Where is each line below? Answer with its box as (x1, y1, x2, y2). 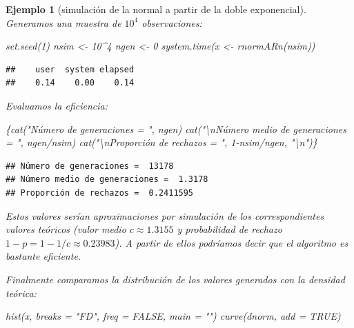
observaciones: (141, 15, 202, 30)
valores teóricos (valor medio (6, 222, 126, 236)
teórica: (6, 285, 37, 300)
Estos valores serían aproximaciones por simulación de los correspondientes (6, 208, 324, 223)
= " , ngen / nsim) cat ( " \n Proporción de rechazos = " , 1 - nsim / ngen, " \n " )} (6, 135, 317, 150)
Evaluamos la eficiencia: (6, 98, 108, 112)
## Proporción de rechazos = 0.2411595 (6, 187, 194, 198)
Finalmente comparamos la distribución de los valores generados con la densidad (6, 271, 345, 286)
